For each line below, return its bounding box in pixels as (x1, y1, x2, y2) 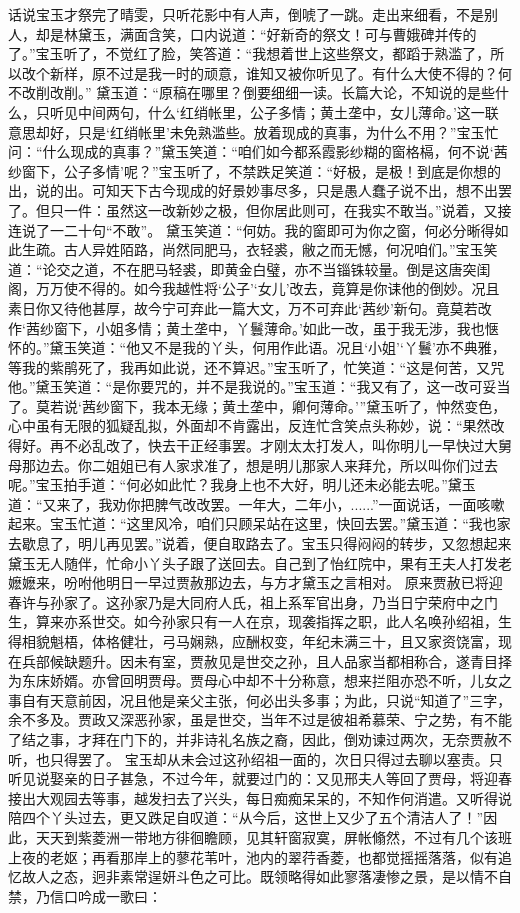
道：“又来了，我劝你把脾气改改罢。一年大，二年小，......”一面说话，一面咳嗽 (8, 493, 505, 514)
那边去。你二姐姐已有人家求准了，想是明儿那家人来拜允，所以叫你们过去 (21, 454, 498, 475)
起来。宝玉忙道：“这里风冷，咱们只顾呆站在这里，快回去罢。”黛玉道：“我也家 (8, 513, 511, 534)
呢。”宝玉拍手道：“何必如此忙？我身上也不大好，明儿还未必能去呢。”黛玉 (8, 474, 476, 495)
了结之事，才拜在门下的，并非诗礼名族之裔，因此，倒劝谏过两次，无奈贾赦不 (8, 728, 512, 749)
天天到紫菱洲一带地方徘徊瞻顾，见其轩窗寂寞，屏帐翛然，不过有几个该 (35, 826, 498, 847)
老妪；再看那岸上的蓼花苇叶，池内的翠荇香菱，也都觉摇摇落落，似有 (49, 846, 498, 867)
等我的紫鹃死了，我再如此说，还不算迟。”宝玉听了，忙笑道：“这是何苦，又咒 (8, 356, 505, 377)
